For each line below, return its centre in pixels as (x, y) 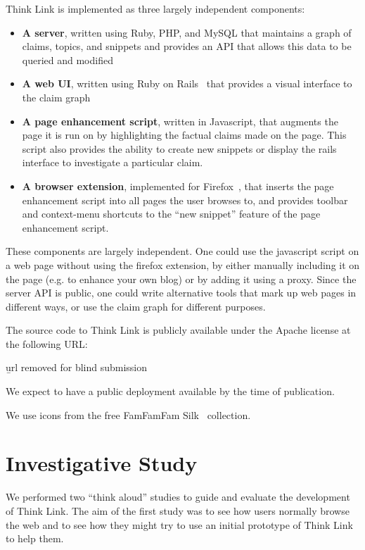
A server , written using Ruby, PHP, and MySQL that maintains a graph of (187, 32)
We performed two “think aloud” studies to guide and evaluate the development (178, 497)
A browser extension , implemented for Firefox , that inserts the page (178, 186)
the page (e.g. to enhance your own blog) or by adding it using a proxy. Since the (181, 279)
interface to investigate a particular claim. (113, 162)
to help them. (35, 538)
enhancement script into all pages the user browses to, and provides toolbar (185, 200)
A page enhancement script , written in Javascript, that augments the (180, 121)
